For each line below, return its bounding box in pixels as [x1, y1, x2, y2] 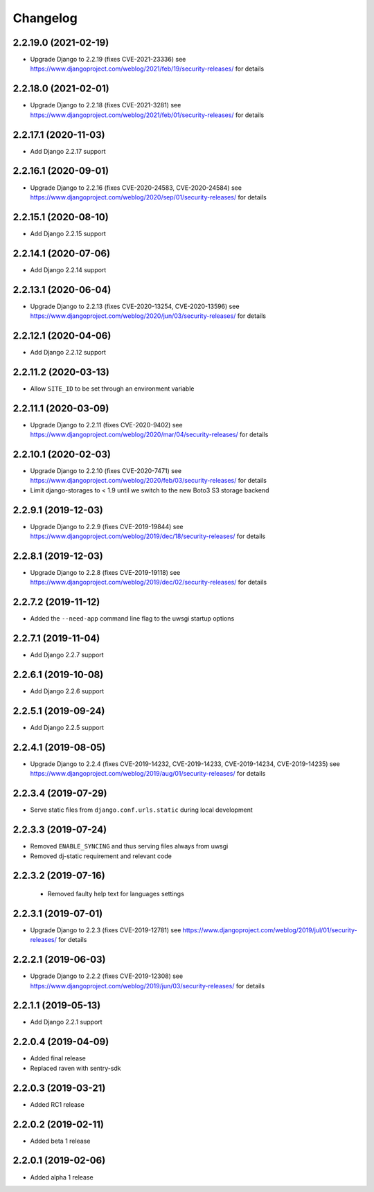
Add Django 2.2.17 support [30, 147, 107, 155]
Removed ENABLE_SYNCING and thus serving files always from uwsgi [30, 842, 229, 851]
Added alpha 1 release [30, 1173, 93, 1181]
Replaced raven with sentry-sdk [30, 1064, 121, 1072]
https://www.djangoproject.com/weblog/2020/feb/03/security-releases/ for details [30, 477, 267, 485]
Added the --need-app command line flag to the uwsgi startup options [30, 614, 235, 623]
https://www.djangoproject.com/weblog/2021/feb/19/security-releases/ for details [30, 64, 265, 73]
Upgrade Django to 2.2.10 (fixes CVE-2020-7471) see [30, 467, 182, 475]
